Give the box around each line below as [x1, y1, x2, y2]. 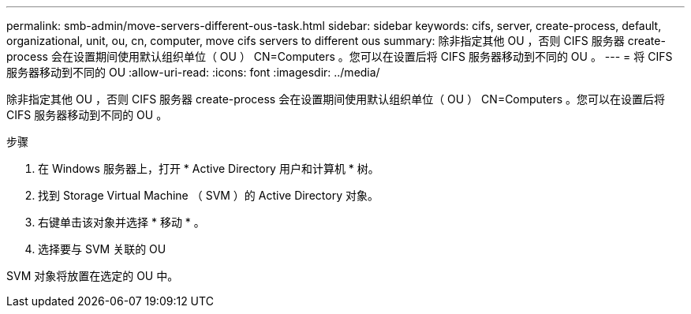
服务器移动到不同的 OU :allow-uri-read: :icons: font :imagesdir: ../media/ [6, 65, 380, 79]
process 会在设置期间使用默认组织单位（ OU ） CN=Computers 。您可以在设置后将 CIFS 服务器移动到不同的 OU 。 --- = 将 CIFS [6, 50, 673, 63]
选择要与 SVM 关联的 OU [38, 242, 166, 256]
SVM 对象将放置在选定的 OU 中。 [6, 269, 179, 282]
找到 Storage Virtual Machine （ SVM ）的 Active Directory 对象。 [38, 189, 379, 202]
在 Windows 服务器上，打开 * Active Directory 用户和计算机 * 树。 [38, 162, 379, 175]
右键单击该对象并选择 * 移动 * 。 [38, 215, 205, 229]
